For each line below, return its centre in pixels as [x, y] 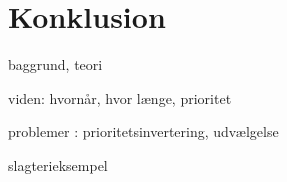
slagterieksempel [58, 164]
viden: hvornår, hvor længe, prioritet [120, 97]
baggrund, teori [55, 64]
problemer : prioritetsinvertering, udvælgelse [143, 131]
